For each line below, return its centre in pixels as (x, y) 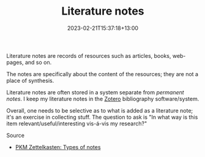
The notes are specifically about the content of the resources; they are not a (102, 74)
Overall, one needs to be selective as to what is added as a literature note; (100, 110)
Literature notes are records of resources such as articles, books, (89, 55)
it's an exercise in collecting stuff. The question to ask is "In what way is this (102, 117)
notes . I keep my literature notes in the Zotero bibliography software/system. (103, 99)
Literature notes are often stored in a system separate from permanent (95, 92)
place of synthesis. (30, 80)
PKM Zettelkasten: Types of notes (58, 147)
